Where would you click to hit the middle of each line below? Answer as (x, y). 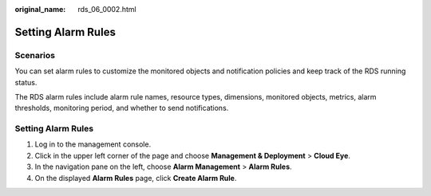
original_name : (40, 9)
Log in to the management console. (93, 144)
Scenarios (35, 55)
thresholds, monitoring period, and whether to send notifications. (122, 108)
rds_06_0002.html (107, 9)
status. (26, 82)
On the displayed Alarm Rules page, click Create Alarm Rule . (136, 178)
